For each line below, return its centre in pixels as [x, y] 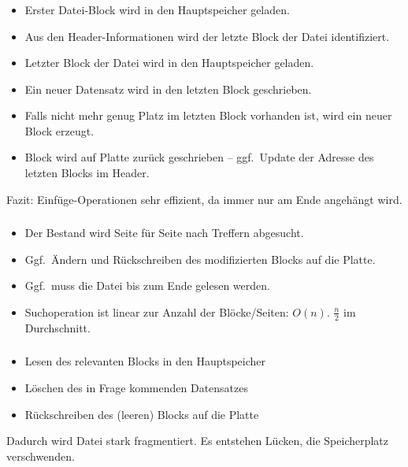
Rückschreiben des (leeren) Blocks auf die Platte [142, 414]
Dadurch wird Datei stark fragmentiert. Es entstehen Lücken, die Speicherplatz [198, 441]
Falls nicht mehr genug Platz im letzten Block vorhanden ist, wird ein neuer [208, 115]
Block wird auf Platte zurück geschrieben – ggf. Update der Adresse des [199, 157]
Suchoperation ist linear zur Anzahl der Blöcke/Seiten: [157, 311]
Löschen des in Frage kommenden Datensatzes [137, 387]
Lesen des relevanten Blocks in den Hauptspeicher [145, 361]
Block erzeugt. [59, 130]
